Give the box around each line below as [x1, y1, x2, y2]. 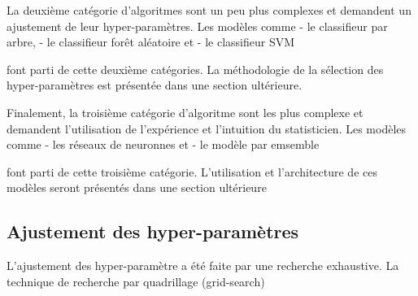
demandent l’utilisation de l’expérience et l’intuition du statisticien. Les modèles [7, 120, 407, 137]
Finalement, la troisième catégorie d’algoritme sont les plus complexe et [7, 103, 364, 120]
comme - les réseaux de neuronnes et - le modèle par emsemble [7, 136, 320, 153]
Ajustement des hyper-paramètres [7, 219, 299, 244]
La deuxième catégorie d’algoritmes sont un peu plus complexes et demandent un [7, 2, 411, 18]
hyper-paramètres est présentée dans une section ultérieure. [7, 76, 303, 94]
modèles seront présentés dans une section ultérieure [7, 179, 267, 196]
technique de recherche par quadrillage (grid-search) [7, 272, 265, 289]
